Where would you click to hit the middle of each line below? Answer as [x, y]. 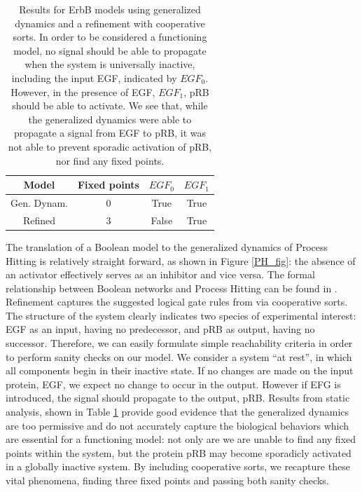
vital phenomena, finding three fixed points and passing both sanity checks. [167, 480]
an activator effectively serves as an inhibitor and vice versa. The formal [160, 274]
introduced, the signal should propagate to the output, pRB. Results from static [178, 398]
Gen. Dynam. [39, 202]
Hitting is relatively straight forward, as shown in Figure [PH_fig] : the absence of [181, 260]
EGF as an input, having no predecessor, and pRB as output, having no [160, 329]
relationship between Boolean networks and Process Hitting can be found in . [172, 288]
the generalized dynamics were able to [110, 119]
